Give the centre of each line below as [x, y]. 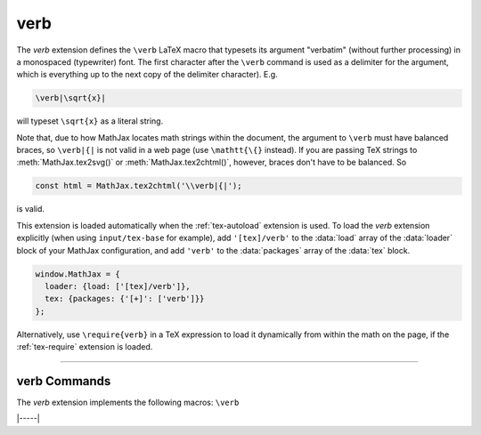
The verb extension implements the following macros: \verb [128, 403]
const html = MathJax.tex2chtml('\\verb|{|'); [139, 186]
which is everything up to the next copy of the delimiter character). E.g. [147, 75]
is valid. [30, 209]
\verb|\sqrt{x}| [71, 98]
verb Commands [64, 381]
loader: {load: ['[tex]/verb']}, [118, 286]
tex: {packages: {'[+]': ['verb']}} [125, 299]
